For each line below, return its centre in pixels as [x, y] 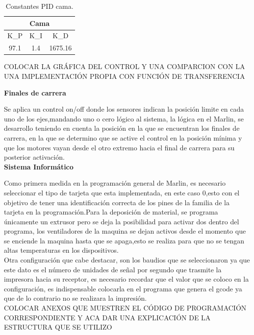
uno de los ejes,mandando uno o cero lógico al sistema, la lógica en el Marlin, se [124, 118]
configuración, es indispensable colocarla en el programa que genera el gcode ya [123, 288]
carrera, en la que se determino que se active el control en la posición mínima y [123, 137]
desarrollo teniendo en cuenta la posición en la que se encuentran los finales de [122, 128]
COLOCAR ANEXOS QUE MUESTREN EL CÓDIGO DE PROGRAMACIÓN [125, 308]
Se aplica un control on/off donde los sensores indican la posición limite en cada [124, 109]
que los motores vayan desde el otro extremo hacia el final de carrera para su [119, 147]
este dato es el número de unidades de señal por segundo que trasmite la [113, 269]
